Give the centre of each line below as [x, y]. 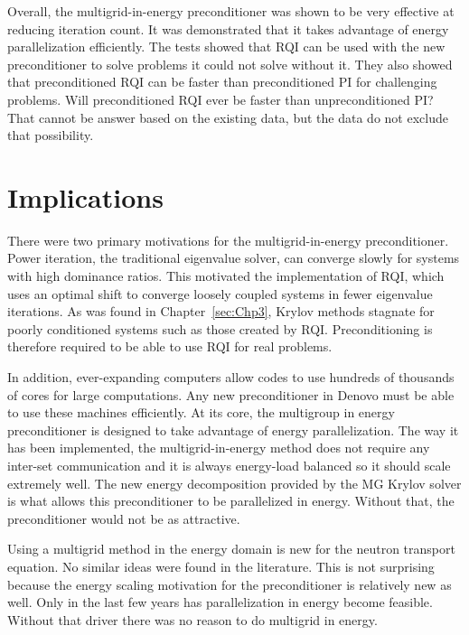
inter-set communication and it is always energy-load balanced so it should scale [229, 465]
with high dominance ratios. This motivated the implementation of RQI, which [226, 276]
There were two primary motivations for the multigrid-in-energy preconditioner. [228, 240]
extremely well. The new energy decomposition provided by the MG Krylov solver [234, 483]
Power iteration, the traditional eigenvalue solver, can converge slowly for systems [234, 258]
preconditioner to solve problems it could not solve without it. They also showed [230, 64]
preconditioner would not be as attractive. [124, 518]
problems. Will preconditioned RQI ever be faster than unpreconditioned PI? [220, 99]
